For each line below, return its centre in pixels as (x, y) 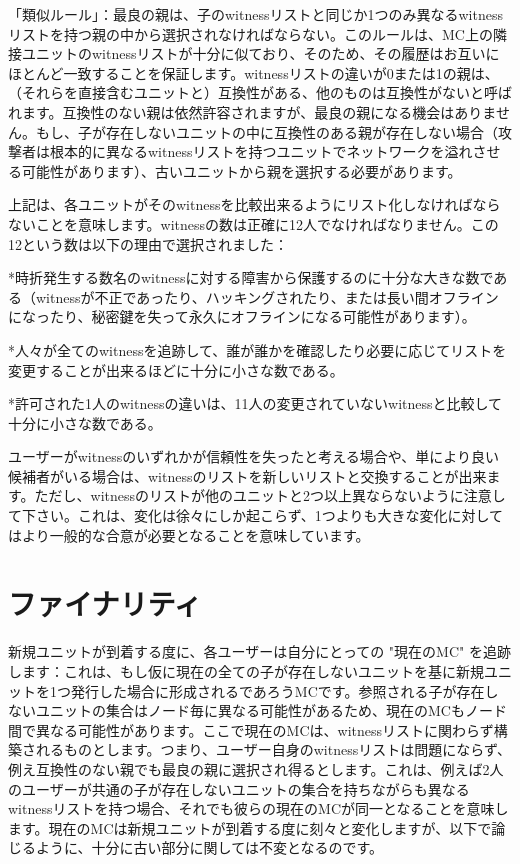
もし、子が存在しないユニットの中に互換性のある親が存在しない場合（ (266, 131)
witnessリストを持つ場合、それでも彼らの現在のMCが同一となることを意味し (258, 808)
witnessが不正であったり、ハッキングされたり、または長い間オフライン (267, 296)
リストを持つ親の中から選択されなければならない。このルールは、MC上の (250, 33)
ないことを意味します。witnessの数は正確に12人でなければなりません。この (253, 223)
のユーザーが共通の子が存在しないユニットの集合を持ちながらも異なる (239, 788)
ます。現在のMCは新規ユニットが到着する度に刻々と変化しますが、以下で (250, 827)
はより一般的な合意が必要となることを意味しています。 (189, 534)
